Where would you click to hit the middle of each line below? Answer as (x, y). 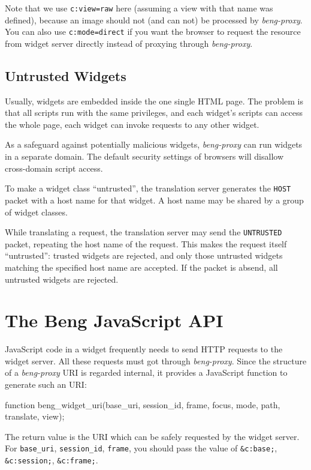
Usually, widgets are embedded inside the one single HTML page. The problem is (154, 101)
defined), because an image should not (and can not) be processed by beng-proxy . (154, 20)
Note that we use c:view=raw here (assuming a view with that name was (139, 8)
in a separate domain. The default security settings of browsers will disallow (144, 156)
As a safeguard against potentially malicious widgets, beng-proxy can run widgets (154, 144)
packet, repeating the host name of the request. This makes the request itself (146, 243)
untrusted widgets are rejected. (62, 279)
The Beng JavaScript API (114, 320)
